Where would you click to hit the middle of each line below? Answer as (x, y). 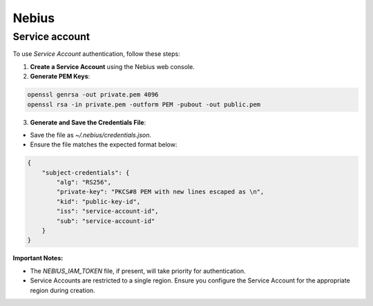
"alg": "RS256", (84, 182)
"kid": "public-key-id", (98, 201)
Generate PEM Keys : (60, 77)
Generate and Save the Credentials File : (88, 122)
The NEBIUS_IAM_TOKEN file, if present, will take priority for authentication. (138, 271)
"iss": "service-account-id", (107, 211)
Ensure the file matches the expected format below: (104, 144)
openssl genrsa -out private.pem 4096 (93, 95)
